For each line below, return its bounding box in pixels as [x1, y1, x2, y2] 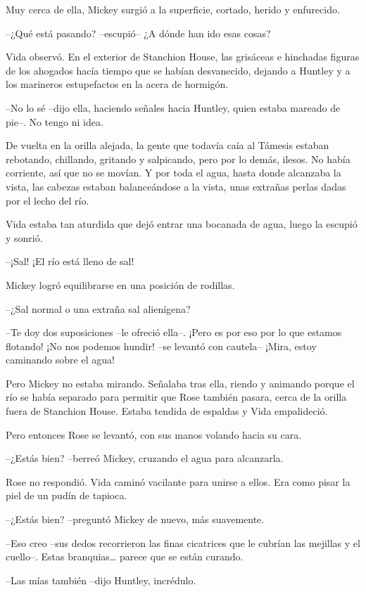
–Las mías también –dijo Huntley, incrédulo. [6, 572, 196, 587]
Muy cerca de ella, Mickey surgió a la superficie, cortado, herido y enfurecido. [6, 2, 340, 16]
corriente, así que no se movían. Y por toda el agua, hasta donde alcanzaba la [6, 165, 341, 180]
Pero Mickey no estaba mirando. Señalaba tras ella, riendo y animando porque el [6, 375, 355, 390]
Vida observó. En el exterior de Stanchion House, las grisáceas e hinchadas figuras [6, 49, 360, 64]
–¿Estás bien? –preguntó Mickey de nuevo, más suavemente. [6, 512, 265, 527]
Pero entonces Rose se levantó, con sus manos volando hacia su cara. [6, 427, 302, 442]
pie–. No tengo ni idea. [6, 114, 103, 129]
